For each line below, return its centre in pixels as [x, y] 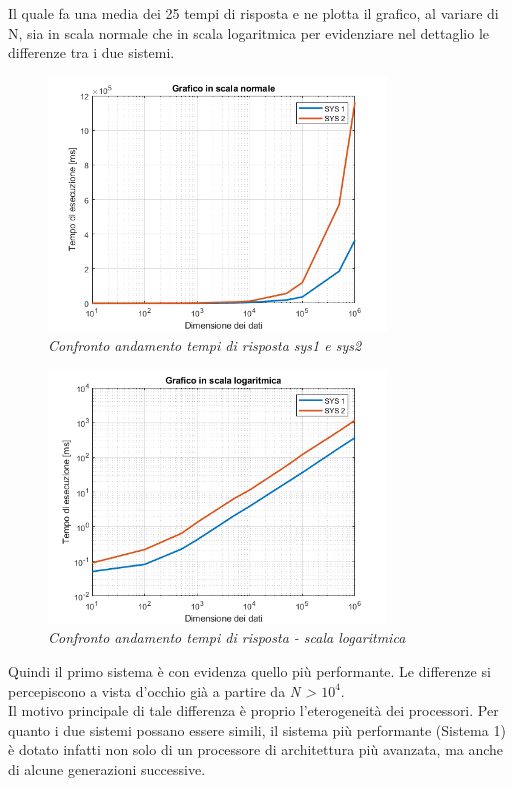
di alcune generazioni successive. [107, 768]
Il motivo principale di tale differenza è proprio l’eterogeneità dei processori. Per [253, 710]
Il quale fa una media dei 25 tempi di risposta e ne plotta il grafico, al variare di [253, 13]
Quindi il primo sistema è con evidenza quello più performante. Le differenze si [249, 670]
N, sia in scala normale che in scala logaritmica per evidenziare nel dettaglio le [249, 32]
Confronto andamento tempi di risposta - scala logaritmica [227, 637]
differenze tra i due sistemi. [91, 52]
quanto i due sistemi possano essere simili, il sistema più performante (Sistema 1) [257, 729]
